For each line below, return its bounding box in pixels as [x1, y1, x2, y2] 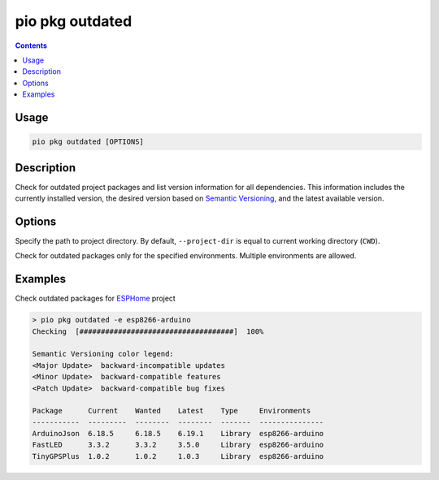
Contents [15, 41, 48, 50]
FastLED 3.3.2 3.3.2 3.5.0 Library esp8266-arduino [32, 440, 324, 450]
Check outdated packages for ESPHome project [15, 293, 176, 304]
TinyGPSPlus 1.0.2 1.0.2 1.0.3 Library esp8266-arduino [32, 452, 324, 461]
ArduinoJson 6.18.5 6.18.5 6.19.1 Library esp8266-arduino [32, 429, 324, 439]
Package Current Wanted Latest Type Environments [32, 406, 311, 416]
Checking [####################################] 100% [32, 326, 264, 336]
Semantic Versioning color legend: [32, 349, 174, 359]
